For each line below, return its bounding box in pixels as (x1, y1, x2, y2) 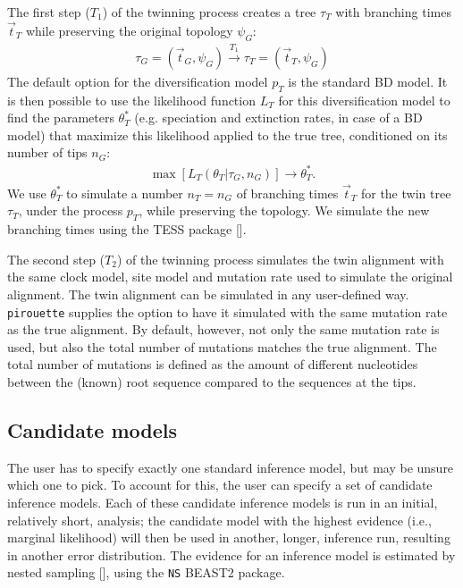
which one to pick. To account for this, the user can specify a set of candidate (7, 475, 433, 494)
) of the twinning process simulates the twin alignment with (116, 249, 444, 268)
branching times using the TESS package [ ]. (7, 220, 247, 239)
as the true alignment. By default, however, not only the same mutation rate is (7, 320, 440, 339)
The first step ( (7, 3, 90, 21)
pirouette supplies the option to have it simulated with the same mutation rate (7, 302, 448, 321)
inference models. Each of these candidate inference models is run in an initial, (7, 492, 438, 511)
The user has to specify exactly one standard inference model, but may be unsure (7, 458, 454, 476)
